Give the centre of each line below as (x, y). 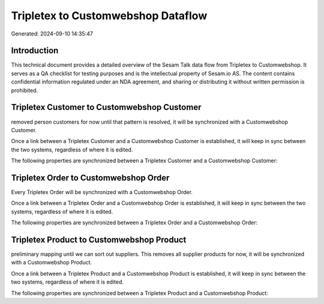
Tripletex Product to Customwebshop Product (99, 239)
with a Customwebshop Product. (52, 263)
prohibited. (25, 90)
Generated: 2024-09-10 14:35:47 (52, 34)
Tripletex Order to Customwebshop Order (90, 178)
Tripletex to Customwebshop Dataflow (109, 16)
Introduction (35, 51)
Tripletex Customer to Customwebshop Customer (106, 107)
